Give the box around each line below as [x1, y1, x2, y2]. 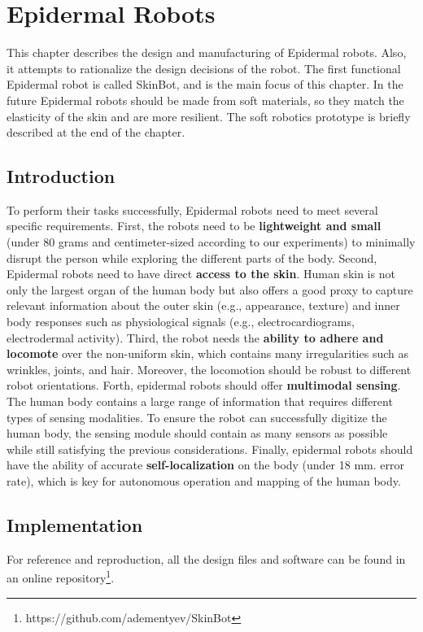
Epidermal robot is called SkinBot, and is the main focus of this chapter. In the [7, 76, 403, 93]
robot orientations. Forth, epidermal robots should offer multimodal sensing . [7, 377, 401, 394]
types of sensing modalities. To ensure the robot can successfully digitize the [7, 408, 387, 425]
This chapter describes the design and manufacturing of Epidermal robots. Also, [7, 44, 407, 61]
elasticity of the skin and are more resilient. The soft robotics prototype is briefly [7, 107, 411, 124]
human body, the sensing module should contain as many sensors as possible [7, 425, 388, 442]
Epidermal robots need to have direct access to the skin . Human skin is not [7, 265, 395, 282]
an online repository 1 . [7, 567, 115, 586]
